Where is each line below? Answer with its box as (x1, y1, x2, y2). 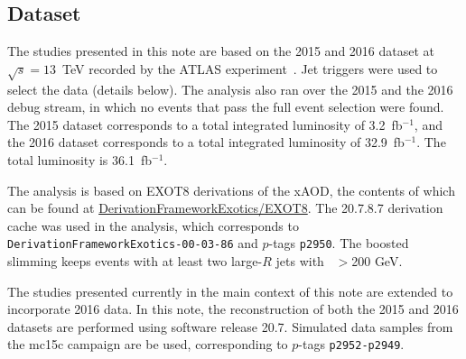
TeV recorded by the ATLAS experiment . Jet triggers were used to (62, 59, 438, 78)
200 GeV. (351, 251, 403, 270)
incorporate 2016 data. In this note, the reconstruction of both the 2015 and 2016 (7, 299, 459, 318)
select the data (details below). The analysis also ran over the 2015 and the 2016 (7, 79, 453, 98)
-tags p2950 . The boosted (268, 234, 409, 253)
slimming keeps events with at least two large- (7, 251, 263, 270)
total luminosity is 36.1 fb (7, 150, 153, 169)
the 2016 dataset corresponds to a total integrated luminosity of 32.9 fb (7, 133, 405, 152)
